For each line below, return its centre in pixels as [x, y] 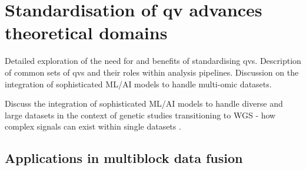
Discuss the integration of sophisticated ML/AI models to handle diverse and [144, 103]
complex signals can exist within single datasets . [93, 126]
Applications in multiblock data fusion [124, 158]
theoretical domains [86, 33]
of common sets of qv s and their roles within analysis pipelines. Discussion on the [152, 72]
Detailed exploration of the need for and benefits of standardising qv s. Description [153, 61]
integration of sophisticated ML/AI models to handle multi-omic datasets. [138, 84]
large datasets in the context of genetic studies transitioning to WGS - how [140, 115]
